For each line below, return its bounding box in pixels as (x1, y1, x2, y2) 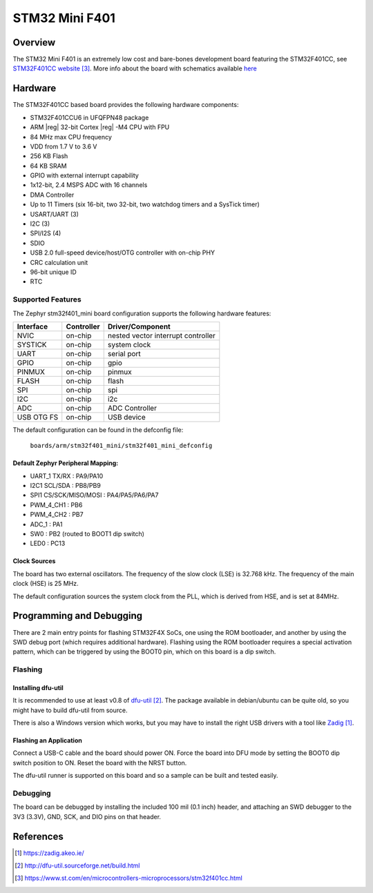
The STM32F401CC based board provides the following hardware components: (12, 101, 239, 109)
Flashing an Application (12, 736, 82, 745)
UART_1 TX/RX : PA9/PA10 (30, 471, 104, 480)
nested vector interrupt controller (107, 331, 216, 340)
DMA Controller (30, 190, 75, 199)
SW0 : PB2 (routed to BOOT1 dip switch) (30, 530, 145, 538)
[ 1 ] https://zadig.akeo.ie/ (15, 849, 84, 857)
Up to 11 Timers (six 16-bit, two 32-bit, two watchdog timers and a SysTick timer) (30, 200, 260, 208)
